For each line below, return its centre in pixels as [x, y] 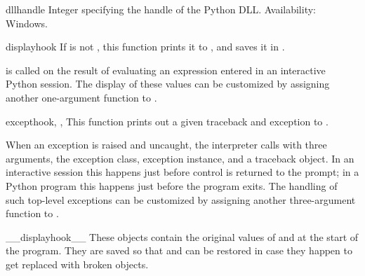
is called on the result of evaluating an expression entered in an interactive [166, 70]
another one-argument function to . [81, 97]
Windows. [27, 23]
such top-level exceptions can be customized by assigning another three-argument [181, 199]
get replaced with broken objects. [77, 264]
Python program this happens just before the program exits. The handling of [172, 185]
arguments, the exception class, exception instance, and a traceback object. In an [180, 158]
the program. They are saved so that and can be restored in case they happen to [179, 250]
